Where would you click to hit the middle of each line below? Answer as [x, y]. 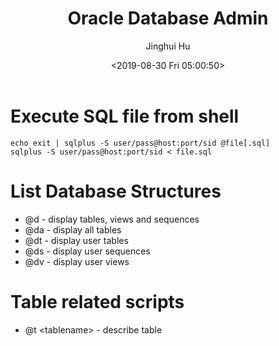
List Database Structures [116, 191]
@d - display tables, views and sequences [112, 219]
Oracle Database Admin [168, 18]
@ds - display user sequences [87, 251]
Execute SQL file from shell [125, 116]
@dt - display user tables [76, 240]
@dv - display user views [77, 261]
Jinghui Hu [168, 46]
